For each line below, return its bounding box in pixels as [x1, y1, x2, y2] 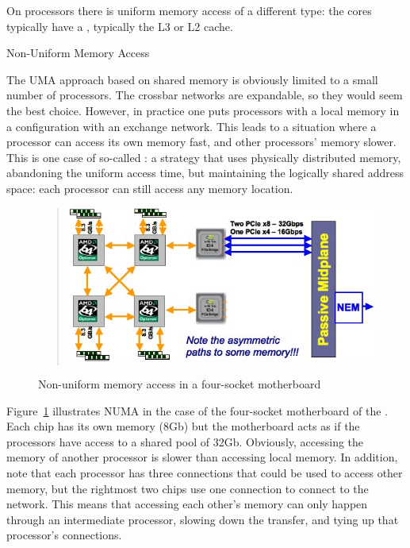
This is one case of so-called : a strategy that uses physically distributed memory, [6, 149, 401, 165]
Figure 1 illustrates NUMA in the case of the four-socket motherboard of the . [6, 402, 388, 419]
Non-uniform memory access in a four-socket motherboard [38, 376, 321, 392]
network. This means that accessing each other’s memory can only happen [6, 496, 368, 512]
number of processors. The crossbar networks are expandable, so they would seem [6, 87, 403, 103]
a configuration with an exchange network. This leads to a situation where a [6, 118, 377, 134]
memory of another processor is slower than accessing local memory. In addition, [6, 449, 398, 465]
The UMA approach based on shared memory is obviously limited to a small [6, 71, 378, 87]
